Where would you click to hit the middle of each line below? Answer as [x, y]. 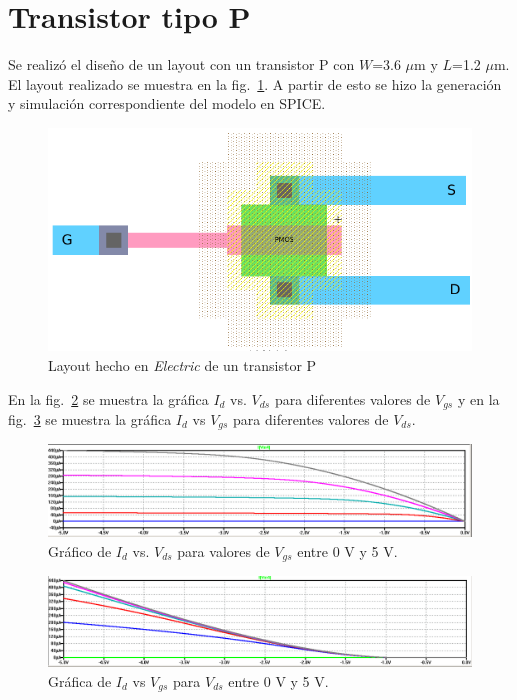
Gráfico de [80, 550]
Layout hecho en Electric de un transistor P [182, 364]
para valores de [223, 550]
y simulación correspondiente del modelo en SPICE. [167, 103]
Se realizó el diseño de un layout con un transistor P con [181, 64]
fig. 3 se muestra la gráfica [90, 419]
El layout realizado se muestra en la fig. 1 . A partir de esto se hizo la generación [255, 83]
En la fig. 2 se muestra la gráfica [108, 398]
